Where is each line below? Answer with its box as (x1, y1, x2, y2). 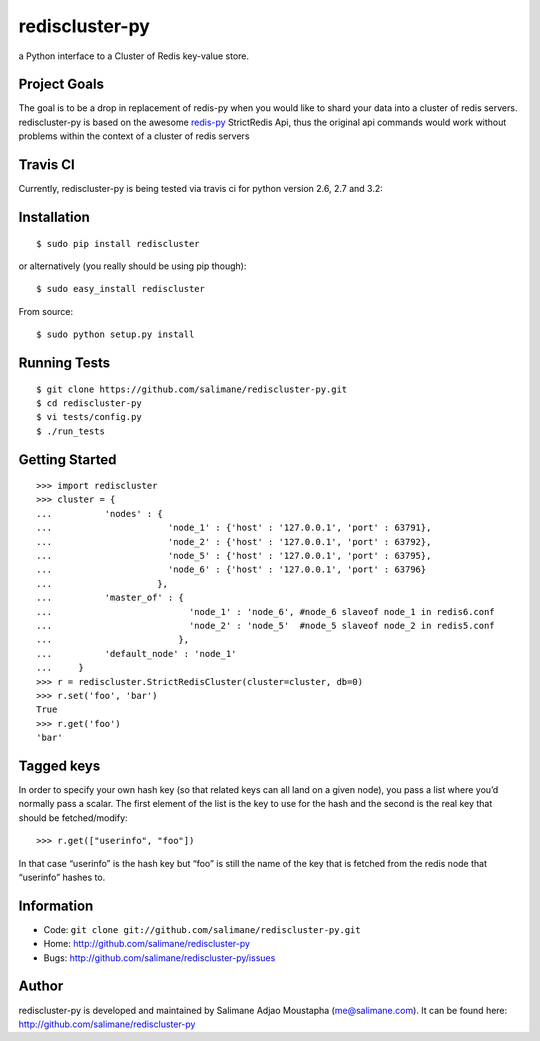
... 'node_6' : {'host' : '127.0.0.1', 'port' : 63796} (36, 564, 427, 575)
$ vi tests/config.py (36, 411, 142, 423)
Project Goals (18, 76, 105, 93)
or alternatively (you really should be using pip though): (18, 260, 247, 272)
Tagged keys (18, 757, 101, 774)
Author (18, 978, 64, 995)
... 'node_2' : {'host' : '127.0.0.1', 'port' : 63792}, (36, 536, 432, 547)
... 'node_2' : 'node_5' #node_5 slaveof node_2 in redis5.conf (36, 620, 495, 631)
